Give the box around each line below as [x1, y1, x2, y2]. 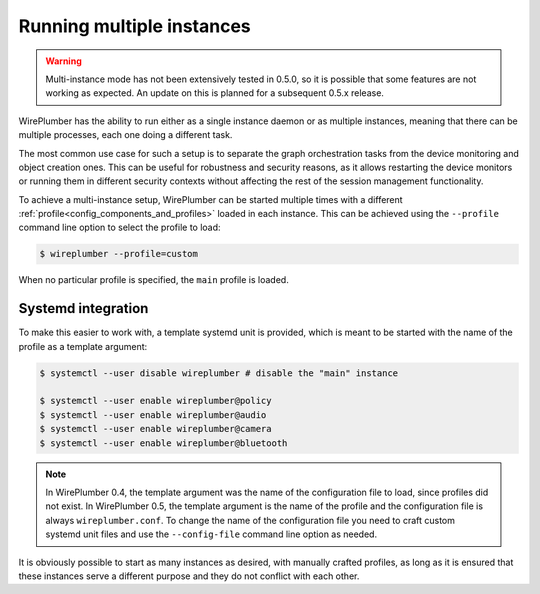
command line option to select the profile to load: [18, 221, 221, 234]
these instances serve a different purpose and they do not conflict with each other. [18, 570, 360, 582]
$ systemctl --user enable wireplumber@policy [39, 395, 272, 407]
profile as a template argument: [18, 340, 148, 352]
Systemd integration [18, 300, 149, 317]
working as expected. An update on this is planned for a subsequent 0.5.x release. [45, 87, 385, 99]
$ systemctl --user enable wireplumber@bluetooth [39, 437, 288, 449]
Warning [45, 55, 82, 67]
